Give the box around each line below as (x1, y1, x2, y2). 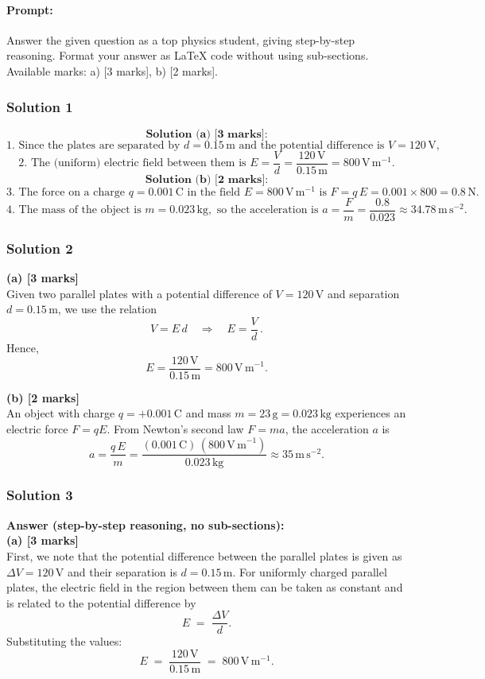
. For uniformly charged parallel (232, 563, 387, 580)
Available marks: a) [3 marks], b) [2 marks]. (6, 62, 218, 79)
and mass (185, 405, 231, 421)
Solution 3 (6, 485, 73, 505)
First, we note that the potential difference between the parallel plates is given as (6, 547, 402, 564)
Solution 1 (6, 96, 73, 116)
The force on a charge (18, 186, 125, 198)
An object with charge (6, 405, 115, 421)
